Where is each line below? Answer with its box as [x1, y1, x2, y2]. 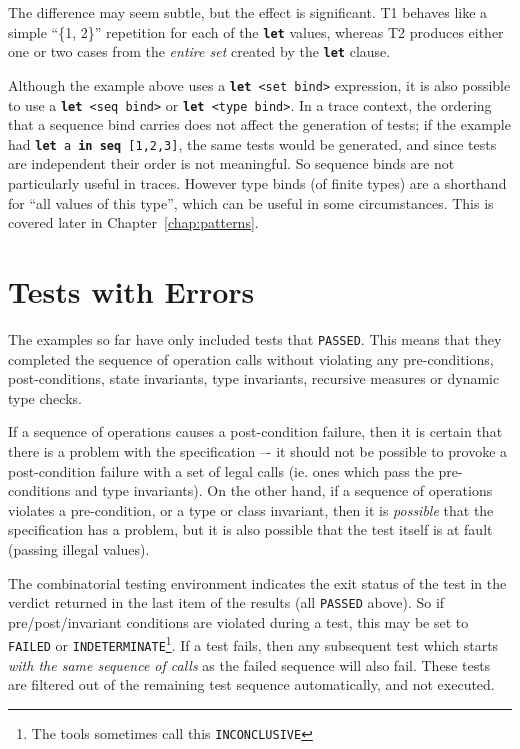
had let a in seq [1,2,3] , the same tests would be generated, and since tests [8, 133, 497, 154]
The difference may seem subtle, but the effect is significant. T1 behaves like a [8, 2, 488, 22]
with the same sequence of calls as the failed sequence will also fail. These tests [8, 654, 491, 675]
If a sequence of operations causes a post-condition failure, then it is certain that [8, 421, 503, 442]
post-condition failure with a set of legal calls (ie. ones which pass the [8, 460, 434, 481]
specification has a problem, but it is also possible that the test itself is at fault [8, 519, 493, 540]
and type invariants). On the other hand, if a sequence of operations [74, 480, 493, 501]
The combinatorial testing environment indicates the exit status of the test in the [8, 572, 507, 593]
